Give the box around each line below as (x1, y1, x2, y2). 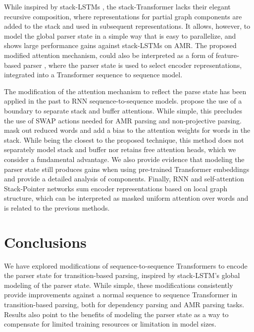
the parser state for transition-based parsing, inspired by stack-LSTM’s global (4, 270, 240, 280)
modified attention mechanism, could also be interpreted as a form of (4, 50, 214, 60)
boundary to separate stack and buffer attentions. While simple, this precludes (4, 105, 242, 115)
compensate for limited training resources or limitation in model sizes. (4, 319, 216, 329)
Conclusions (4, 231, 87, 252)
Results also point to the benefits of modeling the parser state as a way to (4, 309, 229, 319)
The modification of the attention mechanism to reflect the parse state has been (4, 86, 247, 96)
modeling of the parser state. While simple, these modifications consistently (4, 279, 233, 290)
